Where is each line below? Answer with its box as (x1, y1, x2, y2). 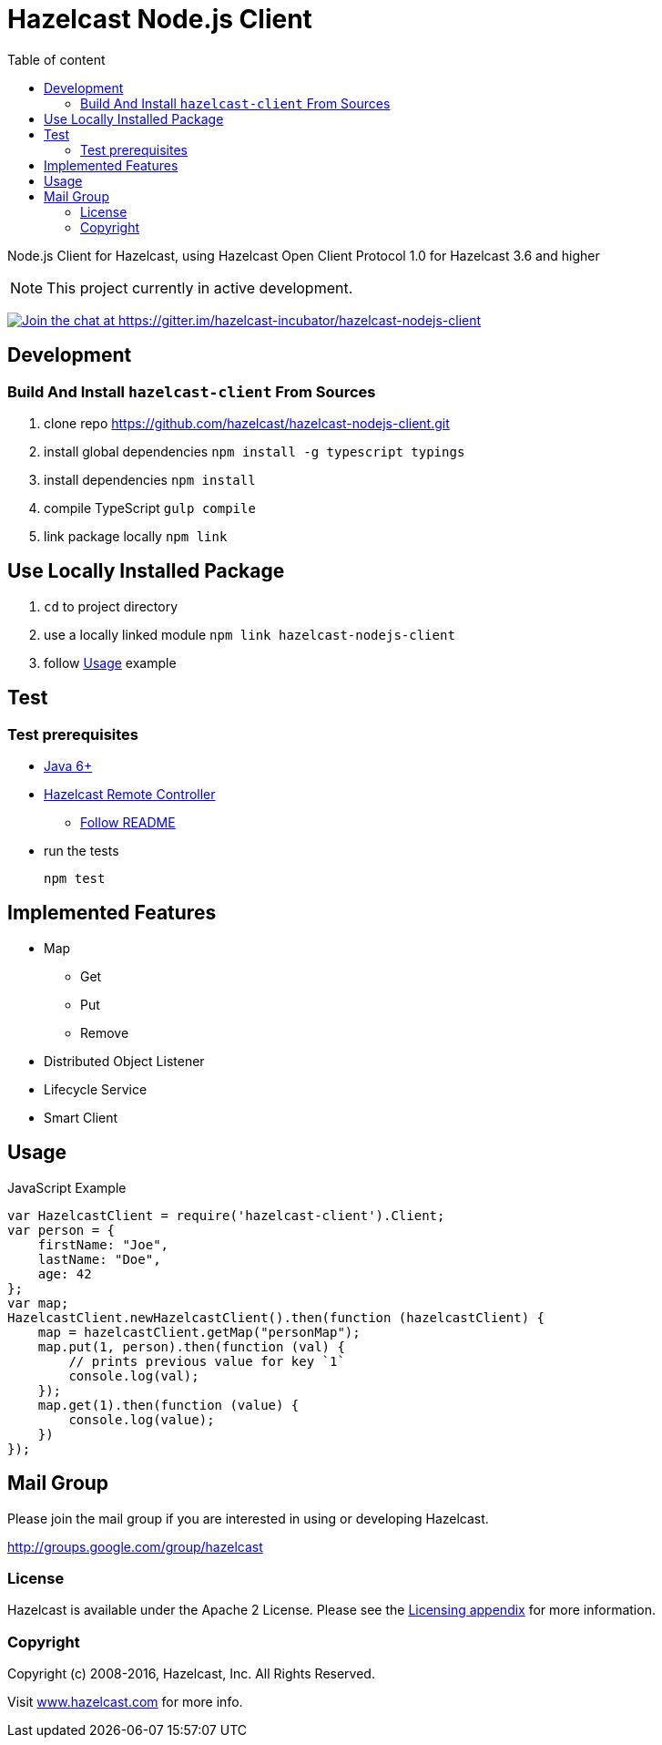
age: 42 (37, 1266, 92, 1281)
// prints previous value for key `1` (68, 1353, 345, 1369)
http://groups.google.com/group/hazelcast (7, 1538, 263, 1555)
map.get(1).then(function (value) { (37, 1397, 300, 1412)
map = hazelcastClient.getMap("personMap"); (37, 1324, 361, 1340)
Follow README (80, 815, 176, 831)
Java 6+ (44, 758, 93, 775)
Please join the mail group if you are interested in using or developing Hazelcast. (7, 1510, 489, 1526)
